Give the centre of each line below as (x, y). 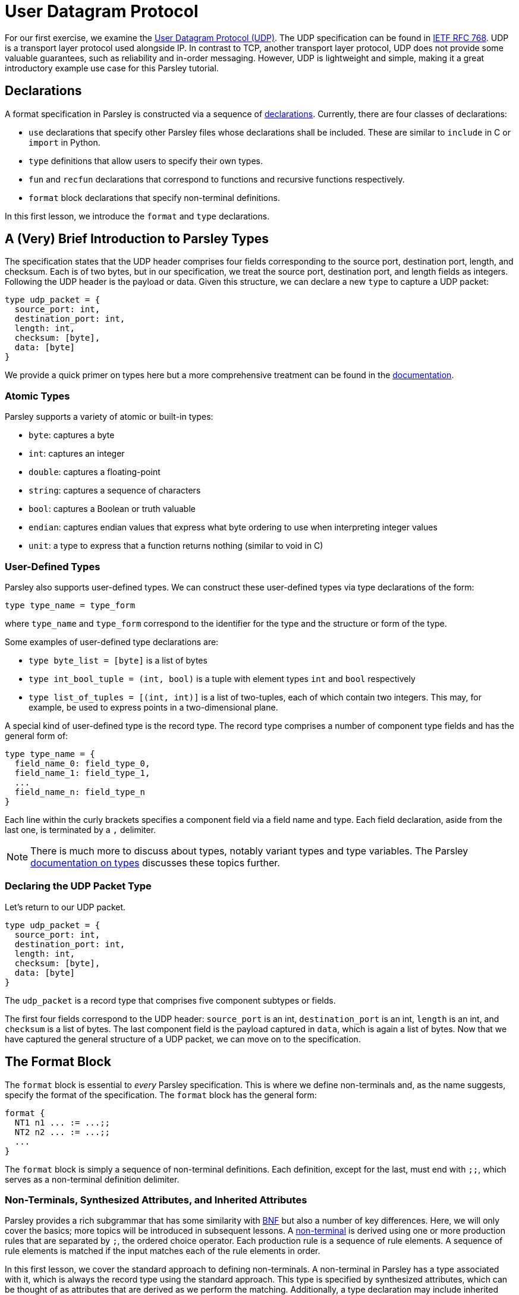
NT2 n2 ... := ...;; (62, 1132)
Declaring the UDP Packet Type (78, 886)
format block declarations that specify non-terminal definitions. (154, 197)
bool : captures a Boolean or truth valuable (112, 509)
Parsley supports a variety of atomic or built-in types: (109, 417)
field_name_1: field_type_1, (82, 773)
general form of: (37, 735)
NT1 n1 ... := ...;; (62, 1122)
